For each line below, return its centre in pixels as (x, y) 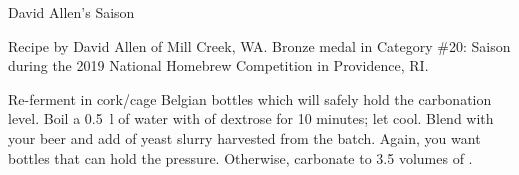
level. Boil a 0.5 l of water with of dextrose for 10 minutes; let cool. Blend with (251, 118)
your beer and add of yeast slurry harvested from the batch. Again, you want (244, 137)
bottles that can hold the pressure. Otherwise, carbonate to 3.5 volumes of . (240, 157)
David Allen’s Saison (71, 12)
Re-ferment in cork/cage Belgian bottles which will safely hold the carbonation (250, 98)
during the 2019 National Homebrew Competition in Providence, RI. (218, 65)
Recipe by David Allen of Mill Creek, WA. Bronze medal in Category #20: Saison (259, 45)
